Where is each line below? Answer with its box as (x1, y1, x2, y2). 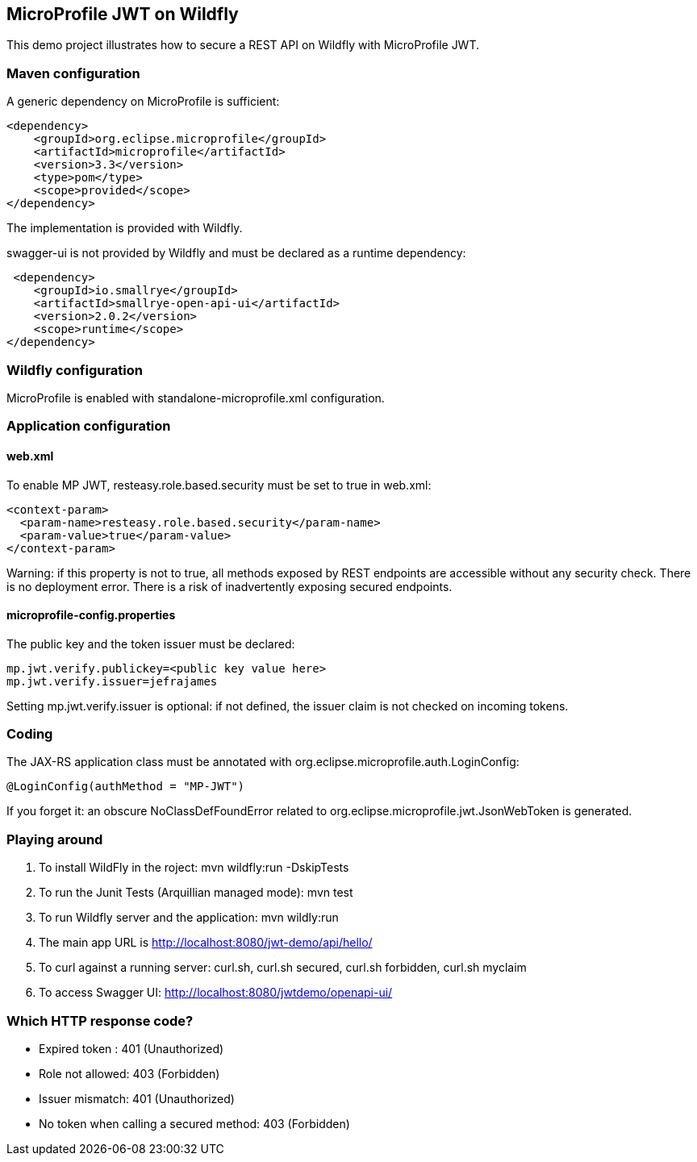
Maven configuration (6, 65, 140, 81)
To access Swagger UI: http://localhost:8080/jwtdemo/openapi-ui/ (39, 985, 393, 1000)
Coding (6, 726, 53, 743)
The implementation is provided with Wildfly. (6, 221, 243, 235)
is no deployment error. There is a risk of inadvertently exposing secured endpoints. (6, 579, 453, 593)
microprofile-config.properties (6, 608, 176, 623)
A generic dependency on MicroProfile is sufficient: (6, 94, 280, 109)
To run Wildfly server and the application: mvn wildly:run (39, 910, 339, 925)
